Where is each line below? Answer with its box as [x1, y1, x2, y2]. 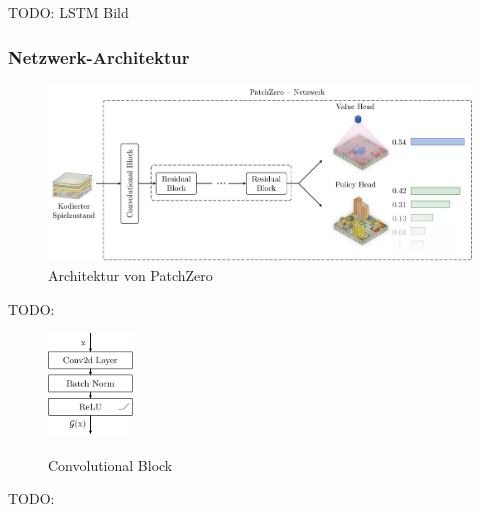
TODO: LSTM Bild [8, 2, 129, 22]
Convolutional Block [48, 454, 173, 475]
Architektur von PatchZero [48, 264, 213, 285]
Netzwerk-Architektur [8, 44, 190, 69]
